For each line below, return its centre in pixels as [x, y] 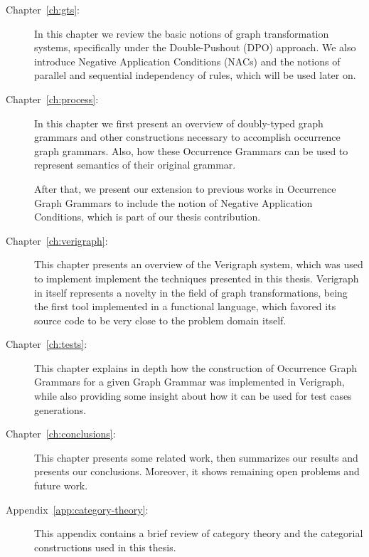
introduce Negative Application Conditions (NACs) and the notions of [187, 61]
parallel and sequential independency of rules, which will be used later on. [195, 75]
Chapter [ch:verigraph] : [57, 240]
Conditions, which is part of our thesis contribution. [148, 217]
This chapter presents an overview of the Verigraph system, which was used [199, 264]
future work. [61, 486]
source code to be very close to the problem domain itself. [160, 320]
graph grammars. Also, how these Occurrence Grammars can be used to [191, 150]
